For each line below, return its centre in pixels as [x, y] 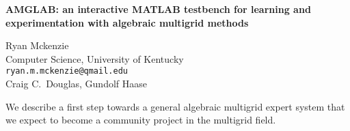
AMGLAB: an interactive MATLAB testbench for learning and [158, 9]
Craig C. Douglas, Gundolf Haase [77, 84]
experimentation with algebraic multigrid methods [127, 22]
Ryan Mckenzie [37, 45]
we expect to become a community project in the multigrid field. [141, 120]
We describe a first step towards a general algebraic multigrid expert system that [175, 106]
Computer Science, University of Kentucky [95, 58]
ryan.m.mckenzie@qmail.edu [67, 71]
